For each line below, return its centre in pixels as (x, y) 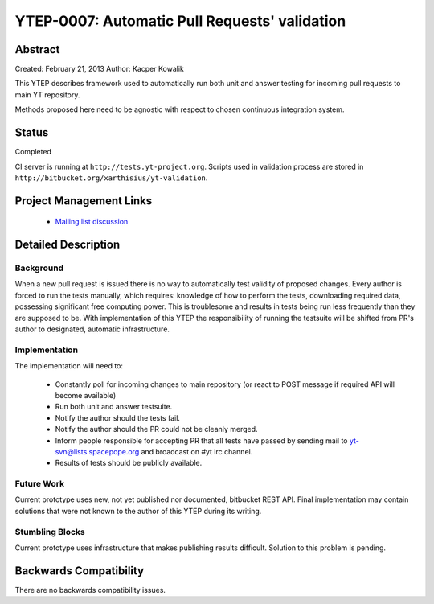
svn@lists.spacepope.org (97, 451)
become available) (86, 395)
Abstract (37, 49)
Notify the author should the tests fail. (118, 417)
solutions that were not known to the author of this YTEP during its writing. (138, 511)
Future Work (39, 484)
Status (32, 133)
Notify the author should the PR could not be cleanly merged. (156, 429)
